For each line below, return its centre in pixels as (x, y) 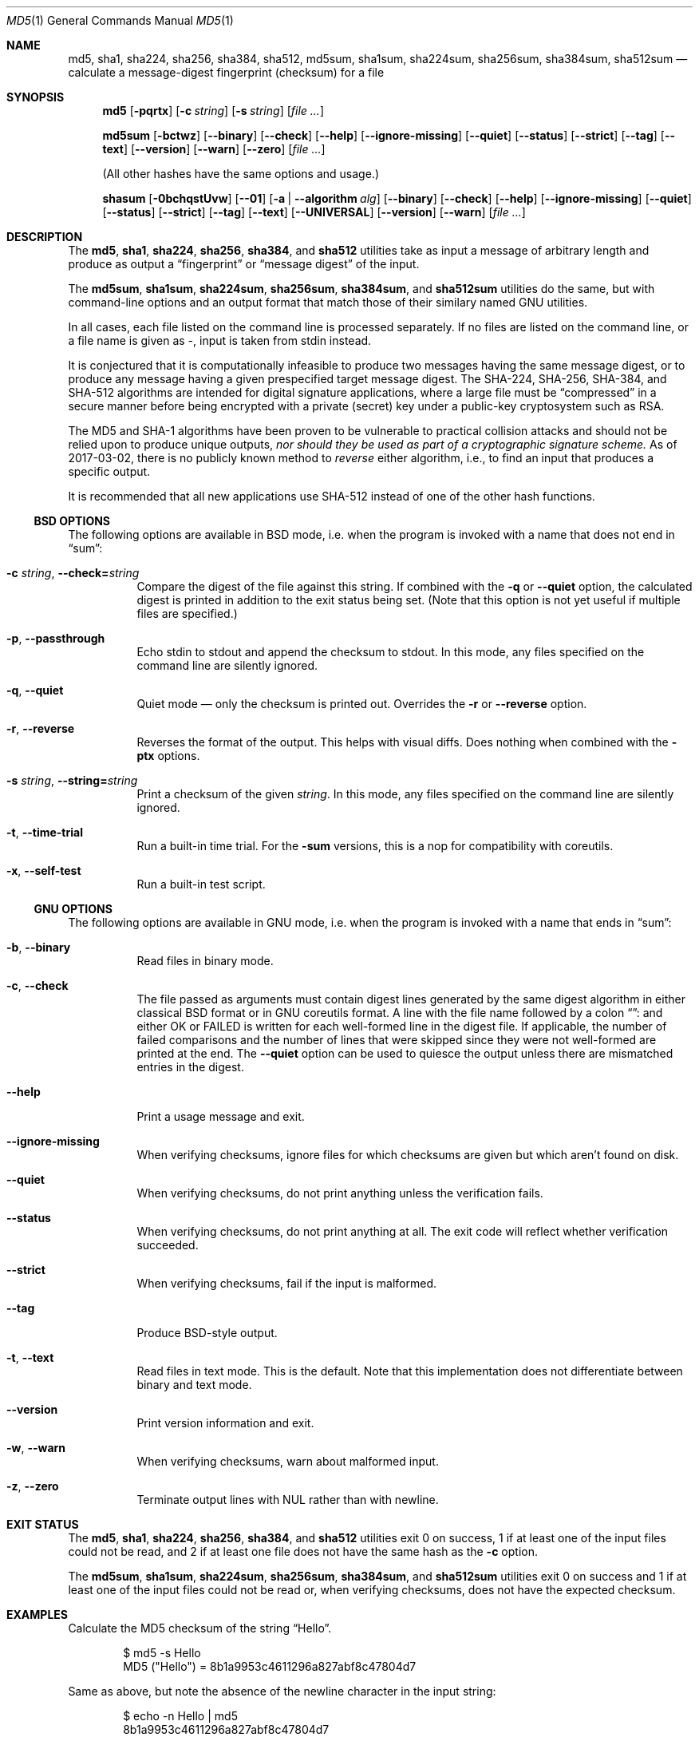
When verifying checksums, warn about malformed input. (288, 1461)
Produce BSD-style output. (207, 1333)
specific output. (109, 471)
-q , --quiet (35, 690)
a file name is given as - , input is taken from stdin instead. (220, 340)
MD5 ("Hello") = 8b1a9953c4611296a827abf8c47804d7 (270, 1666)
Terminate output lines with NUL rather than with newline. (288, 1500)
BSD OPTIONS (72, 521)
